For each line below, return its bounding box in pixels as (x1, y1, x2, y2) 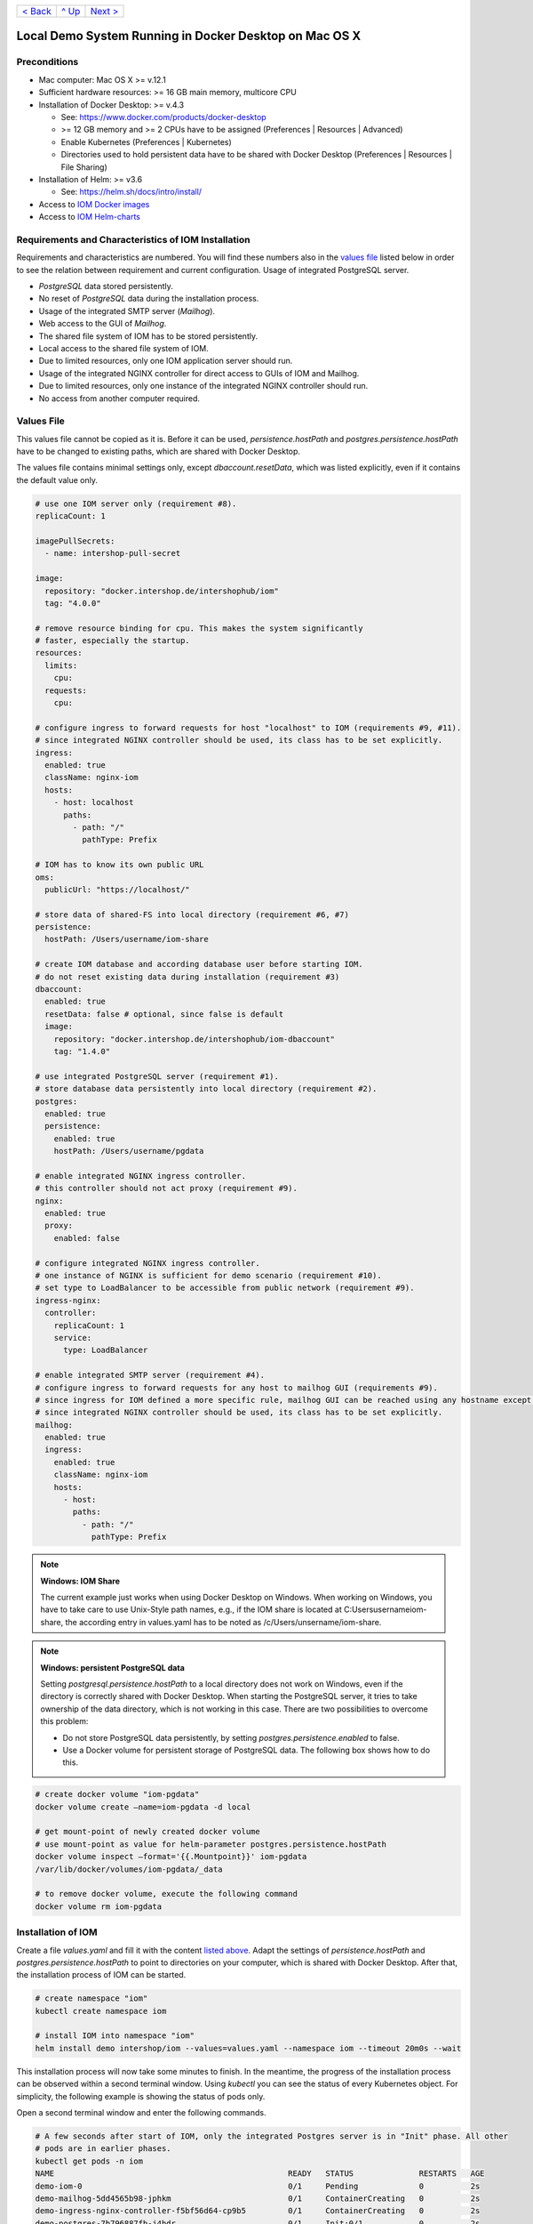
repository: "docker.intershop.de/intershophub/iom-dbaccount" (53, 1034, 336, 1044)
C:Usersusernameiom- (343, 1604, 427, 1615)
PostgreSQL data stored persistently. (38, 280, 173, 291)
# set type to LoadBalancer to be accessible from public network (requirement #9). (35, 1283, 415, 1293)
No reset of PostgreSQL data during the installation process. (38, 294, 259, 304)
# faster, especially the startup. (35, 636, 190, 646)
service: (53, 1333, 92, 1342)
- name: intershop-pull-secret (44, 548, 181, 559)
